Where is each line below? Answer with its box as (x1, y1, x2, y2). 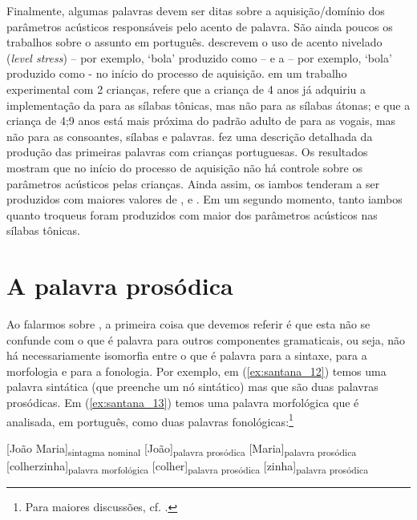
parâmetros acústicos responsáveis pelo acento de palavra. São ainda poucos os (6, 18, 393, 34)
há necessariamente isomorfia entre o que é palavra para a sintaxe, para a (6, 347, 367, 364)
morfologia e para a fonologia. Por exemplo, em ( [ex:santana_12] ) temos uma (6, 362, 387, 379)
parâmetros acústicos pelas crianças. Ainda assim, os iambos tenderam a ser (6, 175, 380, 191)
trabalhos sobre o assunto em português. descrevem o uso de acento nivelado (6, 34, 383, 50)
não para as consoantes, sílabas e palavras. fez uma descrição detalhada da (6, 127, 373, 144)
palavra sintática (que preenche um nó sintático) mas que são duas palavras (6, 378, 379, 395)
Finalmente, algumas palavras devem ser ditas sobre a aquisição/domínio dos (6, 2, 385, 18)
